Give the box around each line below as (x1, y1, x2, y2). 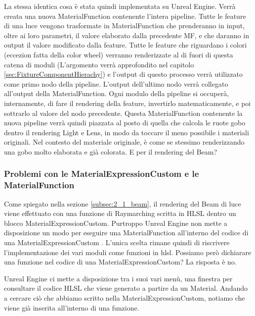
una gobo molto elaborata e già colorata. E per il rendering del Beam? (4, 146, 217, 157)
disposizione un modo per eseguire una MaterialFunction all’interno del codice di (4, 227, 249, 238)
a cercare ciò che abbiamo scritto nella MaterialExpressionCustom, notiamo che (4, 292, 245, 303)
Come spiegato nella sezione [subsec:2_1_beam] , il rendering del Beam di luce (4, 198, 241, 209)
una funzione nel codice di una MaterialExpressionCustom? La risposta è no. (4, 257, 237, 267)
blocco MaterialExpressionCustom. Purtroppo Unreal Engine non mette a (4, 217, 227, 228)
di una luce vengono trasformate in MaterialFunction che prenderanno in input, (4, 20, 245, 31)
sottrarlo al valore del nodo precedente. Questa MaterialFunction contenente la (4, 107, 243, 118)
